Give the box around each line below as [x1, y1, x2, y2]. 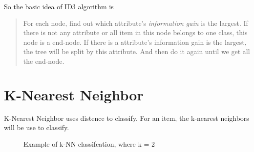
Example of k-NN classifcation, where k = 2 [23, 138, 155, 149]
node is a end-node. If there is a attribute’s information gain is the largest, [23, 37, 247, 47]
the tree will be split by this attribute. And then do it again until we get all [23, 46, 250, 57]
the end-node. [23, 56, 64, 66]
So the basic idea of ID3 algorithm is [4, 1, 114, 11]
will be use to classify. [4, 122, 69, 133]
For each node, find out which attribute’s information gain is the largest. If [23, 18, 248, 28]
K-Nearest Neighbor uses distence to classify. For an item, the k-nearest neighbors [4, 113, 249, 123]
